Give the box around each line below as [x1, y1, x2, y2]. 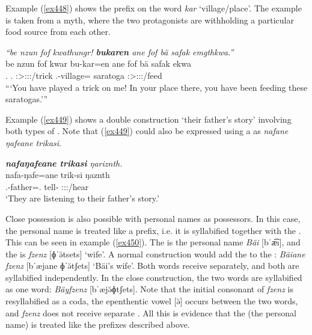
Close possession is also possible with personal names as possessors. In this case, [5, 212, 301, 224]
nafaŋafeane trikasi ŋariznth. [5, 156, 123, 169]
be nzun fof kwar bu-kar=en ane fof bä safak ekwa [5, 57, 191, 70]
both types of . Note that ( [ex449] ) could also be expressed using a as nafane [5, 124, 289, 137]
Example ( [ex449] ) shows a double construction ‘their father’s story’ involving [5, 112, 292, 125]
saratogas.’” [5, 93, 48, 105]
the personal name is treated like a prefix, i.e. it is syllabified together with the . [5, 224, 301, 236]
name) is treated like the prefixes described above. [5, 318, 190, 331]
